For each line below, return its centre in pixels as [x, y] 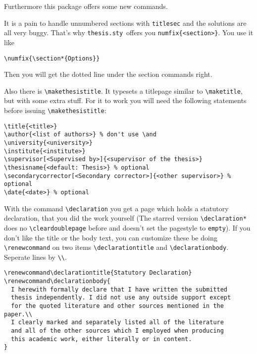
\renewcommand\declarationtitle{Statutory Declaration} [98, 273]
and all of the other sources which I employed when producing [117, 331]
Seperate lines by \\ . [35, 257]
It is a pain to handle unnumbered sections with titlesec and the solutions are [125, 23]
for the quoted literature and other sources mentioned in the [117, 306]
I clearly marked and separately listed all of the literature [117, 323]
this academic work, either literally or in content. [102, 339]
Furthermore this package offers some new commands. [86, 6]
